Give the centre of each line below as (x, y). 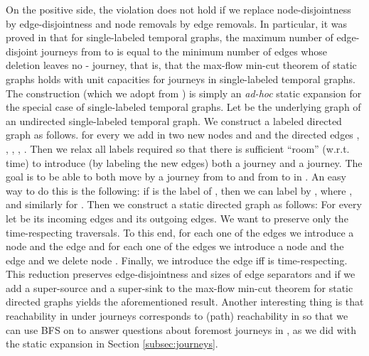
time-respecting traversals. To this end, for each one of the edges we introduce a (180, 232)
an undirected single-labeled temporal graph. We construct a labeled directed (174, 120)
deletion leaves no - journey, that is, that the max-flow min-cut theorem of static (181, 65)
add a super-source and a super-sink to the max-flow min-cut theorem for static (180, 287)
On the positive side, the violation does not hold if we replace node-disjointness (178, 9)
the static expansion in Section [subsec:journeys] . (112, 344)
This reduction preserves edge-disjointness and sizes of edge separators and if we (181, 274)
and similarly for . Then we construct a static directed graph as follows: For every (184, 204)
